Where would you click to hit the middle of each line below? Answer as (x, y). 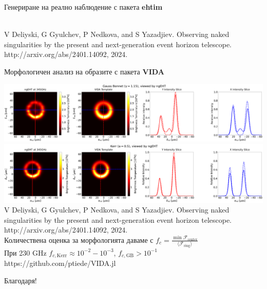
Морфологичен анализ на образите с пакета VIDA (84, 71)
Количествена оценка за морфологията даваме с (79, 239)
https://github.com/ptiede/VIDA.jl (60, 263)
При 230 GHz (25, 252)
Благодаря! (21, 280)
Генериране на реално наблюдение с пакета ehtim (83, 7)
